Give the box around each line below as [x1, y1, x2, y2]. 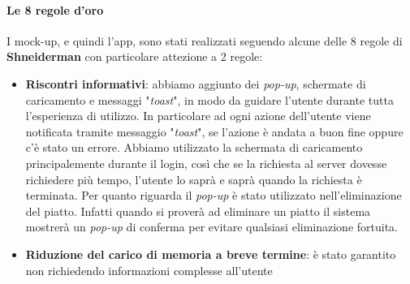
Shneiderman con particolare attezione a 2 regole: [6, 48, 263, 65]
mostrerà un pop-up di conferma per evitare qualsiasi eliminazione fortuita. [25, 218, 399, 235]
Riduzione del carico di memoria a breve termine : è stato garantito [25, 245, 396, 262]
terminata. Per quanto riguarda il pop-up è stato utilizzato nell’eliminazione [25, 187, 402, 204]
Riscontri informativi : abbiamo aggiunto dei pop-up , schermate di [25, 75, 366, 92]
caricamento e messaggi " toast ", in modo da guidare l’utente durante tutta [25, 91, 394, 108]
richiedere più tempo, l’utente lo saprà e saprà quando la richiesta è [25, 170, 362, 187]
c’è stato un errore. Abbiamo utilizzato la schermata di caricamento [25, 139, 363, 156]
